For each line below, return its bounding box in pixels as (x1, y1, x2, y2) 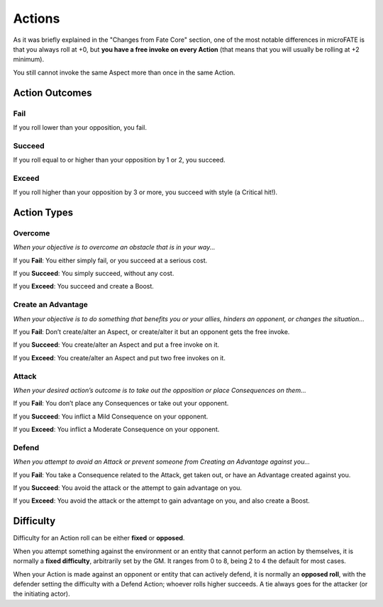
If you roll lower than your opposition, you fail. (13, 123, 147, 131)
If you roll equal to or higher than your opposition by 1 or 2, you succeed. (13, 156, 226, 165)
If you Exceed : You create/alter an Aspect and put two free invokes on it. (13, 353, 226, 362)
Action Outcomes (13, 87, 92, 99)
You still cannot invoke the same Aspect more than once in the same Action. (13, 68, 235, 77)
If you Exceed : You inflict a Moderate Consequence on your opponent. (13, 425, 220, 434)
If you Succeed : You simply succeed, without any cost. (13, 269, 174, 278)
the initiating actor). (13, 589, 70, 598)
